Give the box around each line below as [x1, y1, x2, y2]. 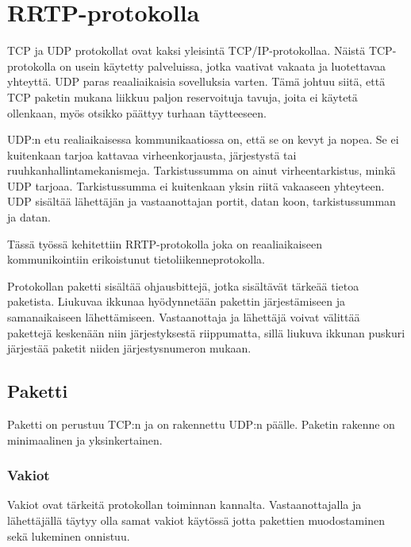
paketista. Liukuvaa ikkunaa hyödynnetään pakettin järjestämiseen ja [7, 293, 345, 310]
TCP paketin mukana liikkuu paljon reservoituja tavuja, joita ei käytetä [7, 88, 358, 105]
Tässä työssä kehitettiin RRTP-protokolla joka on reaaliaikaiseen [7, 235, 323, 252]
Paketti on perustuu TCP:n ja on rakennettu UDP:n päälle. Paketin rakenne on [7, 416, 395, 433]
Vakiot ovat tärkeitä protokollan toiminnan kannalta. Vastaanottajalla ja [7, 496, 362, 513]
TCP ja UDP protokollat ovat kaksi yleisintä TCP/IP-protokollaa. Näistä [7, 42, 366, 59]
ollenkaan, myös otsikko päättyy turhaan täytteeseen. [7, 104, 267, 121]
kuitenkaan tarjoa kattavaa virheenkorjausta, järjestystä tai [7, 146, 297, 163]
